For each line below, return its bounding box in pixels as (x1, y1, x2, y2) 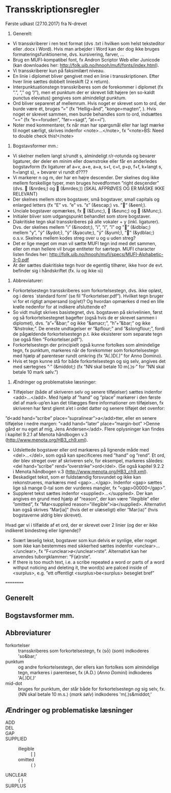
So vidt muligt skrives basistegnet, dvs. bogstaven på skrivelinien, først (12, 309, 163, 315)
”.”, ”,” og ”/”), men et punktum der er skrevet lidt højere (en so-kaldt (12, 89, 155, 95)
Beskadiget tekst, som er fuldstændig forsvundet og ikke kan (12, 474, 141, 480)
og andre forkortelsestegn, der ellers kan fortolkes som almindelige (18, 664, 159, 670)
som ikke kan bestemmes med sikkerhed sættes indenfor (12, 543, 134, 549)
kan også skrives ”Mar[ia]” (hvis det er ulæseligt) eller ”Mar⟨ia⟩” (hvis (12, 506, 158, 512)
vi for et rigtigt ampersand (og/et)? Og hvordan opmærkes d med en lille (12, 298, 164, 304)
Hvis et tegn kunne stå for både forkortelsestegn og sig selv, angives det (12, 358, 166, 364)
